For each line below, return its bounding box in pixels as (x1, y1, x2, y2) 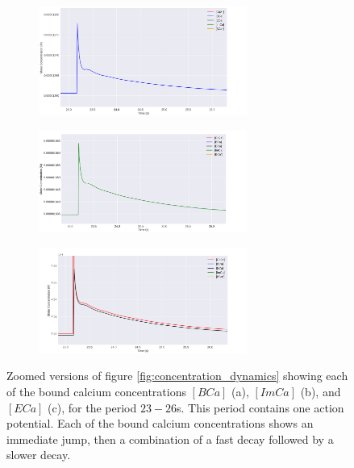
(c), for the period (48, 399, 137, 416)
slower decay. (6, 446, 71, 463)
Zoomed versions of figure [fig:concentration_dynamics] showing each (6, 367, 348, 384)
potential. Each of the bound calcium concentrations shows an (6, 415, 314, 432)
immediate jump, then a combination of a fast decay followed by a (6, 430, 334, 447)
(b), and (300, 383, 341, 400)
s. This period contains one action (177, 399, 344, 416)
